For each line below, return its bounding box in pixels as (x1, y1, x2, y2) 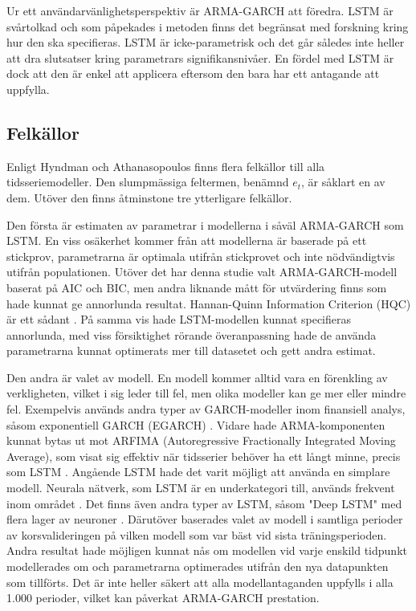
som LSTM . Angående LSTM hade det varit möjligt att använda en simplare (6, 463, 390, 480)
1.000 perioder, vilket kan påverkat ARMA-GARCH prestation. (6, 589, 320, 606)
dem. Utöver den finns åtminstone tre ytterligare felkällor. (6, 189, 292, 206)
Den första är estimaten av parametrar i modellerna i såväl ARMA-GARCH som (6, 216, 404, 233)
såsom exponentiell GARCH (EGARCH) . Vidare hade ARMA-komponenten (6, 416, 385, 433)
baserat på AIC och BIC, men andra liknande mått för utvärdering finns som (6, 279, 387, 295)
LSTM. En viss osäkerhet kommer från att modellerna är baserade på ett (6, 232, 367, 249)
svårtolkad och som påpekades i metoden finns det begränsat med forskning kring (6, 18, 409, 35)
